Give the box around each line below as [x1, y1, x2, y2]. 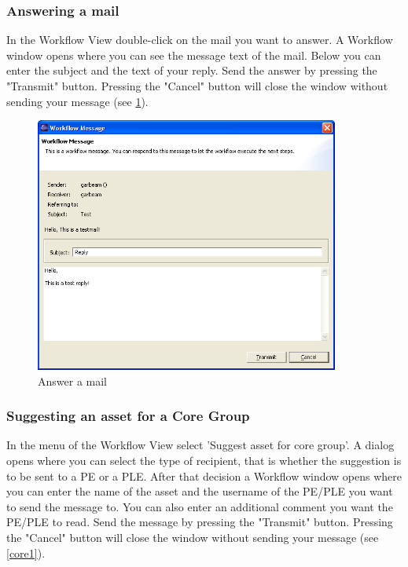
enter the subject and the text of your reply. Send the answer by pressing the [6, 62, 377, 79]
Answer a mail [38, 372, 107, 389]
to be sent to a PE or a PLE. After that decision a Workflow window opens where [6, 467, 402, 484]
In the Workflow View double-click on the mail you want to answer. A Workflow [6, 31, 393, 48]
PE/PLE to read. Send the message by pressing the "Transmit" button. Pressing [6, 514, 393, 530]
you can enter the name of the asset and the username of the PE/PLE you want [6, 483, 393, 499]
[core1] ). [6, 544, 46, 561]
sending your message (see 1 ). [6, 93, 149, 109]
